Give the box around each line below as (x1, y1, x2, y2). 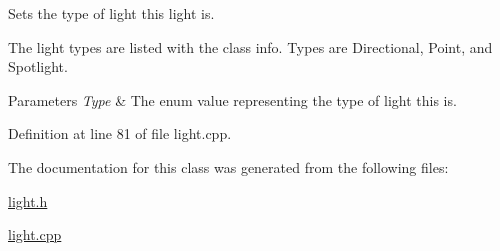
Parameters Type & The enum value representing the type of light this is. (8, 89, 457, 110)
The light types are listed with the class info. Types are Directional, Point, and (8, 36, 493, 57)
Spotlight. (8, 56, 68, 77)
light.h (8, 190, 48, 211)
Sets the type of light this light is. (8, 3, 215, 23)
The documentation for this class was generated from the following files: (8, 156, 449, 177)
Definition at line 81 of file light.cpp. (8, 123, 232, 144)
